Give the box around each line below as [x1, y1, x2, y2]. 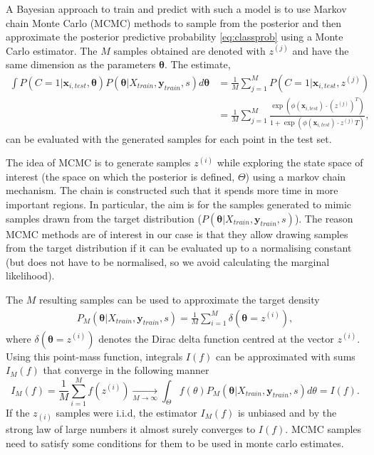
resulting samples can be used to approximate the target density [39, 292, 320, 306]
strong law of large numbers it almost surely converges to [6, 422, 256, 437]
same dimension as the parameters [6, 57, 156, 72]
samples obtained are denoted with [113, 43, 266, 58]
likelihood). [6, 268, 55, 283]
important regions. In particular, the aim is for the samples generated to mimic [6, 197, 352, 212]
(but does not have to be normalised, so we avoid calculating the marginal [6, 254, 330, 269]
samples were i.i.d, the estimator [56, 405, 197, 419]
